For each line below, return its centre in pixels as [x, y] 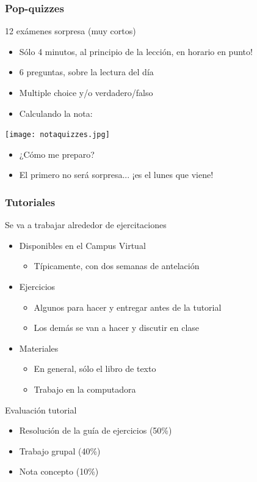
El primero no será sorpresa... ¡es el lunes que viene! [116, 175]
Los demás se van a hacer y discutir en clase [117, 328]
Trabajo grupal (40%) [60, 450]
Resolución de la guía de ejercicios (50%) [96, 430]
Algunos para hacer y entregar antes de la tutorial [128, 307]
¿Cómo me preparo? [57, 154]
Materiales [39, 348]
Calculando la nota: [56, 113]
